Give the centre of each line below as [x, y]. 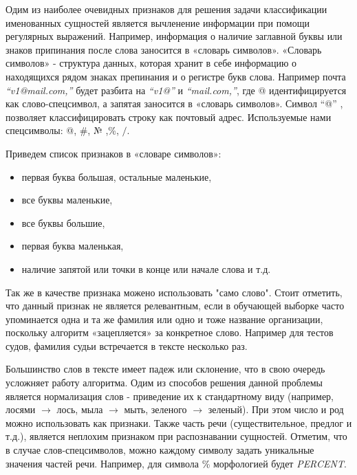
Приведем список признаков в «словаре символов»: [113, 153]
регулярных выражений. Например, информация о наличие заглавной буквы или [174, 36]
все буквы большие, [63, 222]
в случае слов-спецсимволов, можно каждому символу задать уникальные [160, 450]
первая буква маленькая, [73, 246]
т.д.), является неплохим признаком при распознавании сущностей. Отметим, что [176, 436]
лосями [21, 409]
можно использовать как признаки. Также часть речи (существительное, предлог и [179, 422]
